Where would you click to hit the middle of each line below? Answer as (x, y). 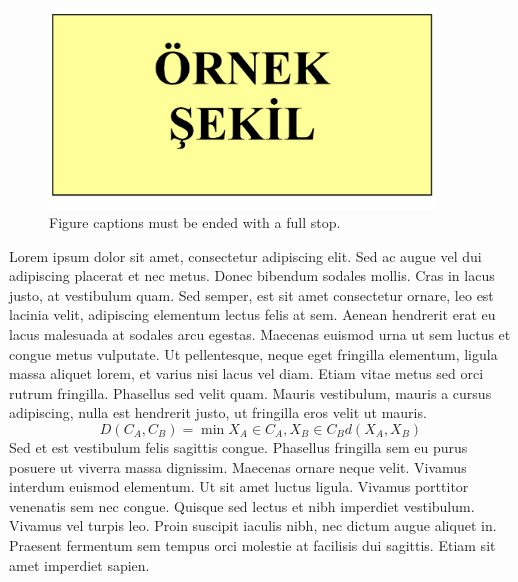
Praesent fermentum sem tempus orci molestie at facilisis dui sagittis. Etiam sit (252, 545)
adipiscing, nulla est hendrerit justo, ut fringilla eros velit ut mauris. (218, 412)
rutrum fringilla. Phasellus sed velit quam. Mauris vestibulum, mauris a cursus (250, 392)
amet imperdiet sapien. (79, 564)
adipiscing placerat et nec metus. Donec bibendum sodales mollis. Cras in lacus (252, 275)
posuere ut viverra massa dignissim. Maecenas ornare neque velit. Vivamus (238, 466)
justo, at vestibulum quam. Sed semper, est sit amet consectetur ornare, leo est (251, 294)
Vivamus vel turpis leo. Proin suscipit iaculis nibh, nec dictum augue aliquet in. (253, 525)
